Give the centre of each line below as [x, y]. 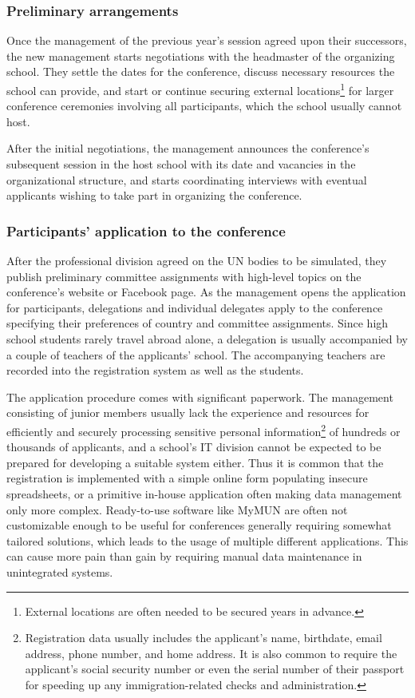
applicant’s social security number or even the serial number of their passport [215, 669]
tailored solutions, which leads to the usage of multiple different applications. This [207, 540]
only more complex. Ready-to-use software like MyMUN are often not [177, 509]
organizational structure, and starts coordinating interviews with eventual [187, 179]
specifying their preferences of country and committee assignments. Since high [198, 323]
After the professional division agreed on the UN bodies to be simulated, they [197, 261]
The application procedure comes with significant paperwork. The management [200, 397]
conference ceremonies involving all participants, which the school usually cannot [204, 106]
